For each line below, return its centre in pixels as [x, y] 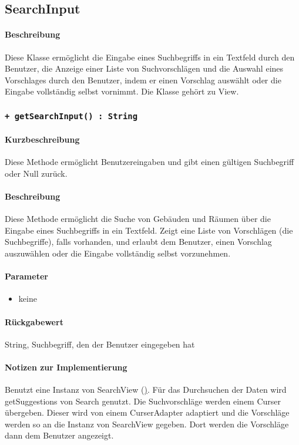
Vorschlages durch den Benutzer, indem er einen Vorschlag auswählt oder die [143, 80]
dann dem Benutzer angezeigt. [59, 435]
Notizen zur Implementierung [66, 367]
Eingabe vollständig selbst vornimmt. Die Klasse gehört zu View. [122, 91]
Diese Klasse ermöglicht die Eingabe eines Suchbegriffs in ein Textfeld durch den [150, 57]
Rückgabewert [34, 321]
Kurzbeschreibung [42, 139]
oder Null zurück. [36, 173]
